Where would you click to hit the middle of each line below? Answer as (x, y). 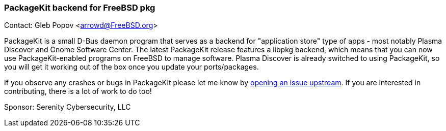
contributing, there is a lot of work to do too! (78, 91)
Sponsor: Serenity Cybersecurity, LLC (68, 107)
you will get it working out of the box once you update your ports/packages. (132, 67)
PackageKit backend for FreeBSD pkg (80, 8)
